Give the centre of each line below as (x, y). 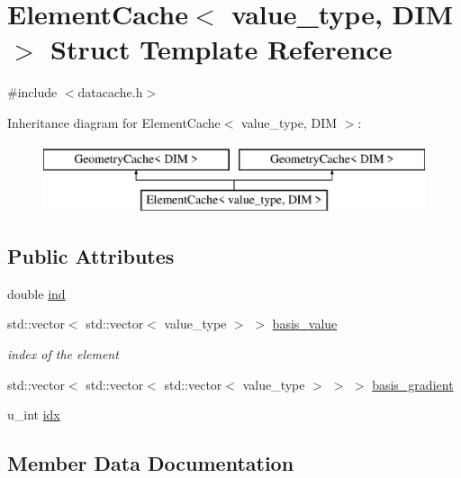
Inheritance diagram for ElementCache (114, 122)
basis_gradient (413, 384)
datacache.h (110, 92)
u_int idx (34, 415)
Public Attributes (91, 256)
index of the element (63, 354)
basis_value (305, 324)
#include (32, 92)
